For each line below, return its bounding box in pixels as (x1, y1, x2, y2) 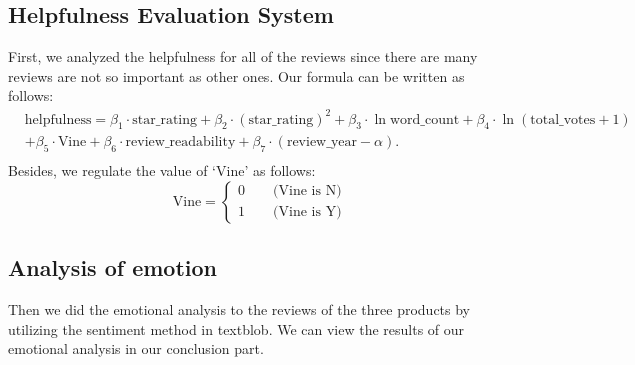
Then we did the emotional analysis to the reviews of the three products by (8, 298, 471, 319)
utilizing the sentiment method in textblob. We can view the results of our (8, 318, 465, 339)
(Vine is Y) (273, 205, 342, 220)
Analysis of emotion (8, 252, 217, 283)
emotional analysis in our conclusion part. (8, 338, 264, 359)
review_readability (125, 135, 236, 150)
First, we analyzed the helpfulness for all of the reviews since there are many (8, 46, 478, 67)
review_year (286, 135, 357, 150)
